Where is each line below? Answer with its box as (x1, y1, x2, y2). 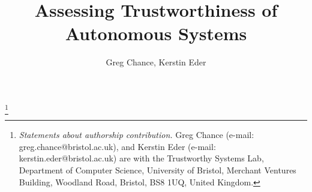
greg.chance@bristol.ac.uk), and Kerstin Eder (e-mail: (19, 140, 216, 152)
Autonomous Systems (65, 21, 247, 46)
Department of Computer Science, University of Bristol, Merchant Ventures (19, 164, 296, 176)
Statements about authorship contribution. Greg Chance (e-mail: (19, 128, 254, 141)
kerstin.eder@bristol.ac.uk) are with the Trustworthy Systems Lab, (19, 152, 264, 164)
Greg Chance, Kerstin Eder (106, 56, 206, 68)
